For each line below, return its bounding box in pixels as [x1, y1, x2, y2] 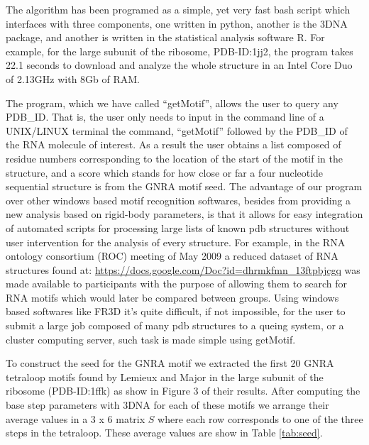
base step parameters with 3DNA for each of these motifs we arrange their [6, 397, 329, 412]
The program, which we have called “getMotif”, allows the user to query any [6, 95, 338, 110]
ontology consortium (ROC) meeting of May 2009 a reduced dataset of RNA [6, 248, 338, 263]
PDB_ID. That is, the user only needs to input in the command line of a [6, 109, 324, 124]
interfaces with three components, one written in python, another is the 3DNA [6, 16, 348, 31]
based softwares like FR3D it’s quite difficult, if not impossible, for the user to [6, 304, 346, 319]
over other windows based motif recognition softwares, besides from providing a [6, 192, 351, 207]
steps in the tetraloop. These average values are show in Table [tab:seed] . [6, 425, 323, 440]
